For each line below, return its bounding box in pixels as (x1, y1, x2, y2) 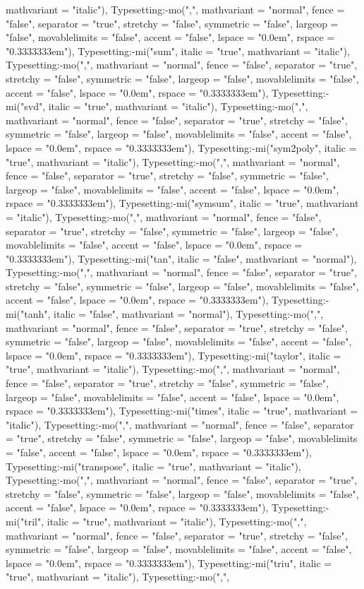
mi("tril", (6, 513, 44, 528)
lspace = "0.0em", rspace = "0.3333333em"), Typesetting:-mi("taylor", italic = (6, 347, 341, 362)
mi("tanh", (6, 307, 51, 321)
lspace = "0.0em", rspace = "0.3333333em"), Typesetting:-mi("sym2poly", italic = (6, 140, 357, 155)
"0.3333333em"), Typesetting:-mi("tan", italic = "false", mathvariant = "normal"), (6, 251, 357, 266)
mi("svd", (6, 99, 46, 114)
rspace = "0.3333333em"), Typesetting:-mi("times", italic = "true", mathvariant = (6, 403, 358, 418)
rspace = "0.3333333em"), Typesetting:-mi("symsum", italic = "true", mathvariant (6, 196, 359, 210)
